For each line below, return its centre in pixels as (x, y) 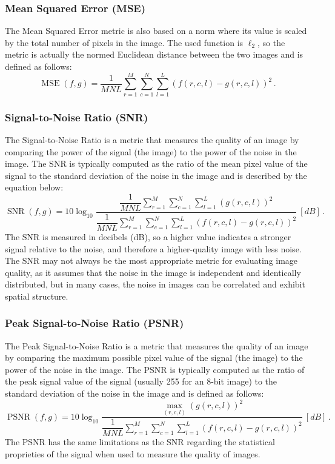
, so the (271, 42)
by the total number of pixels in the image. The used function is (124, 42)
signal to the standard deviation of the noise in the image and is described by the (156, 175)
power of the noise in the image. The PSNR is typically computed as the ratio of (155, 369)
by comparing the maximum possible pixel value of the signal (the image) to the (154, 358)
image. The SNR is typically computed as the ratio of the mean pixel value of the (156, 163)
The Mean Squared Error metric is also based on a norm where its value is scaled (156, 31)
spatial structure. (37, 296)
